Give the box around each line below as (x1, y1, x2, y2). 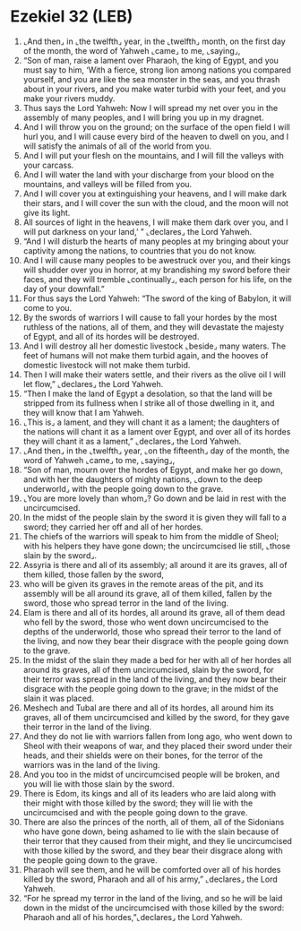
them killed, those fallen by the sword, (22, 569, 164, 580)
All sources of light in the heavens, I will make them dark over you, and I (22, 217, 288, 228)
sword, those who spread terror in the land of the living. (22, 598, 229, 608)
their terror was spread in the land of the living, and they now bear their (22, 674, 288, 685)
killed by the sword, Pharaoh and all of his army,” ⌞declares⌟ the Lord (22, 874, 279, 884)
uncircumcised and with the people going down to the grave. (22, 806, 248, 817)
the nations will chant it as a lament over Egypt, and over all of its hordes (22, 426, 291, 436)
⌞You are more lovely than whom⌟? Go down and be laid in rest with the (22, 493, 287, 504)
